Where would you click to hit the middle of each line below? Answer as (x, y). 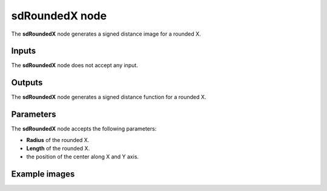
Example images (43, 174)
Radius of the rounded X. (58, 140)
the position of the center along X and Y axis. (83, 157)
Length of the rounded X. (58, 149)
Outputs (27, 83)
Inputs (24, 51)
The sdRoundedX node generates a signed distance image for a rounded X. (106, 34)
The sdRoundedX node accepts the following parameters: (84, 129)
